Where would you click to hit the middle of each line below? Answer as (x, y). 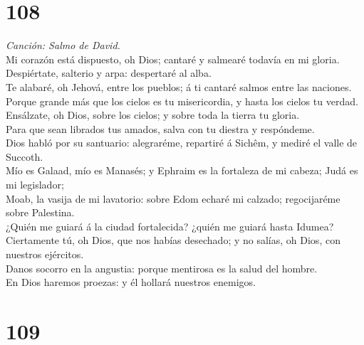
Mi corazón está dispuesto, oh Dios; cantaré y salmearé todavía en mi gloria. (173, 59)
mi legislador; (35, 185)
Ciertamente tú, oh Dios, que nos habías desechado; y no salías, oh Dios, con (173, 240)
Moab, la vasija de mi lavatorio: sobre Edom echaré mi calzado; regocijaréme (173, 198)
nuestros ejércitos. (45, 254)
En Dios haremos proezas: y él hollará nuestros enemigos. (131, 282)
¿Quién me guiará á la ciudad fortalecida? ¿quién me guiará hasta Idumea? (170, 226)
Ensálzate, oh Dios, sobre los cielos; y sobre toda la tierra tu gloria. (153, 115)
